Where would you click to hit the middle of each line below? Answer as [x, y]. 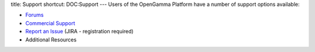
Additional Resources [51, 39]
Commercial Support [50, 23]
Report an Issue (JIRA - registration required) [79, 32]
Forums [34, 15]
